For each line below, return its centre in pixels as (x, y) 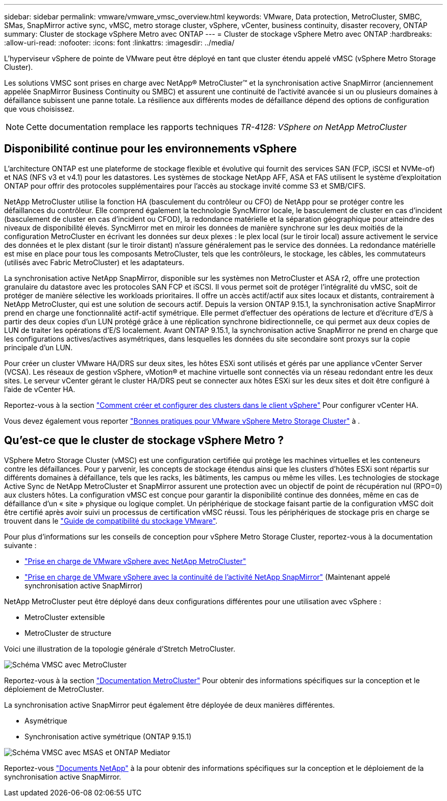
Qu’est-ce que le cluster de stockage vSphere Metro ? (144, 441)
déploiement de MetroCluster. (54, 689)
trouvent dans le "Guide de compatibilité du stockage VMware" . (111, 521)
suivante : (20, 545)
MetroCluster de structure (68, 633)
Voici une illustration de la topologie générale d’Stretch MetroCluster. (120, 649)
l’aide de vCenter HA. (40, 389)
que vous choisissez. (39, 109)
